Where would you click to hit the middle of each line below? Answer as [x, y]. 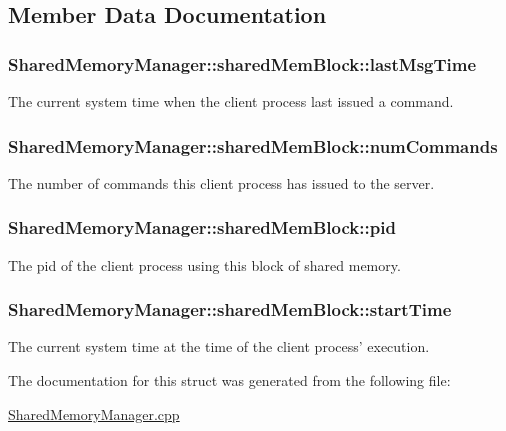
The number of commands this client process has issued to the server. [221, 182]
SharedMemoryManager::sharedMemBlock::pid [202, 227]
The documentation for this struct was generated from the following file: [229, 380]
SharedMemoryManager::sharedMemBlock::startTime [230, 309]
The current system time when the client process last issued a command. [231, 101]
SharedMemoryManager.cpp [94, 413]
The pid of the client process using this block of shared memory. [204, 264]
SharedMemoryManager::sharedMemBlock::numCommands [253, 145]
